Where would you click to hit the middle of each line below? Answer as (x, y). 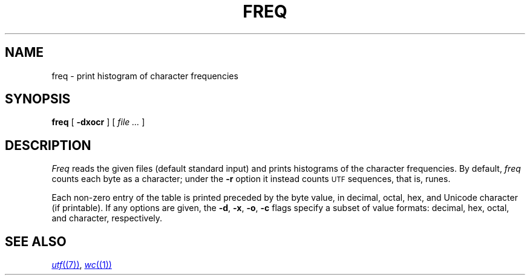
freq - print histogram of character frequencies (145, 76)
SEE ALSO (36, 241)
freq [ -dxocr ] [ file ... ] (98, 122)
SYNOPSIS (38, 99)
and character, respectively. (107, 218)
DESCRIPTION (48, 145)
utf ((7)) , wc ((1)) (82, 265)
